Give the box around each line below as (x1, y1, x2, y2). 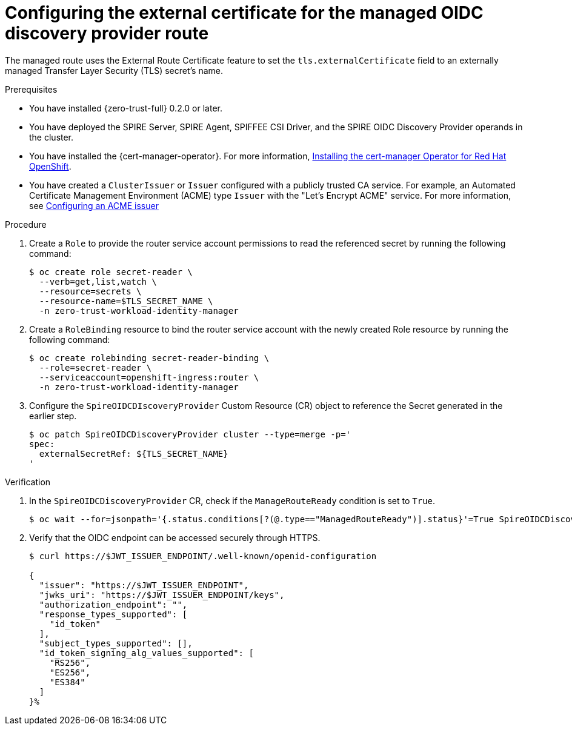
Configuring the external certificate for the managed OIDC (5, 2, 484, 23)
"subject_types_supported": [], (39, 638, 193, 648)
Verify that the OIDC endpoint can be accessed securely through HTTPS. (29, 532, 321, 543)
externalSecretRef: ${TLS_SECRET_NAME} (39, 448, 228, 459)
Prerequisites (5, 84, 58, 95)
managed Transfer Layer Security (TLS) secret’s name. (5, 65, 224, 76)
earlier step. (29, 410, 77, 421)
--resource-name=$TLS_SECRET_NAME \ (39, 296, 213, 306)
